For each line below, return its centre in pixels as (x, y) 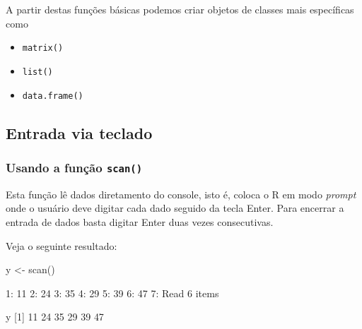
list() (37, 72)
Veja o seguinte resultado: (62, 245)
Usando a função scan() (74, 167)
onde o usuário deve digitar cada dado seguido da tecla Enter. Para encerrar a (175, 208)
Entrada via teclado (79, 132)
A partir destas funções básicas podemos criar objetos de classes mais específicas (180, 9)
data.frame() (53, 96)
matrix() (43, 48)
